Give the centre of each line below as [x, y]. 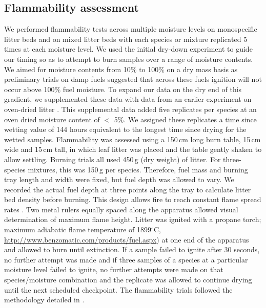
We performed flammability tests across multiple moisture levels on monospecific [131, 29]
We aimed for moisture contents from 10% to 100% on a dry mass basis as [121, 69]
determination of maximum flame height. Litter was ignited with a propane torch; [133, 219]
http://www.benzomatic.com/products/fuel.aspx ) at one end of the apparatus [127, 239]
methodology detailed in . [44, 300]
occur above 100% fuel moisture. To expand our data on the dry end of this [123, 89]
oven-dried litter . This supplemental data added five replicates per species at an [130, 109]
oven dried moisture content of [52, 119]
